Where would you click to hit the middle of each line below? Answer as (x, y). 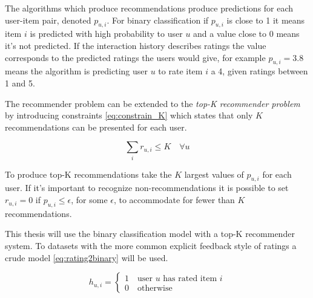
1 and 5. (20, 83)
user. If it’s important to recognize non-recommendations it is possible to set (147, 188)
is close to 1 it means (266, 20)
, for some (89, 200)
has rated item (190, 278)
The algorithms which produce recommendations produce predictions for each (149, 8)
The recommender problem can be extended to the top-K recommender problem (153, 103)
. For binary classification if (158, 20)
